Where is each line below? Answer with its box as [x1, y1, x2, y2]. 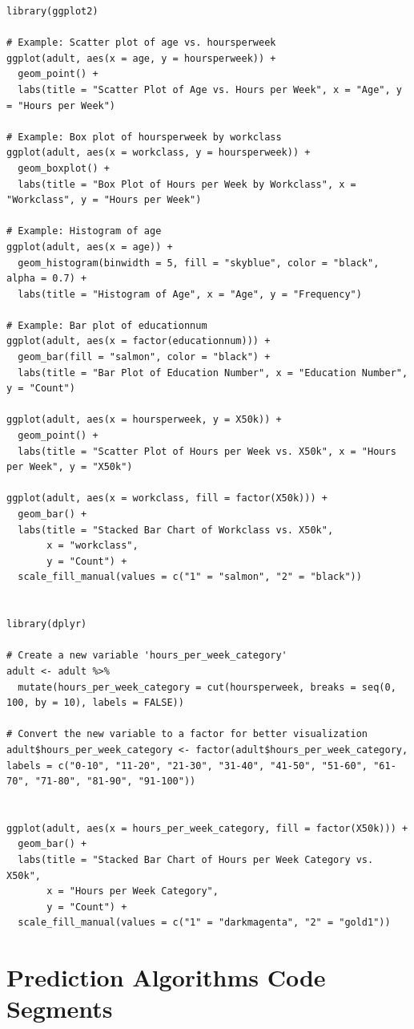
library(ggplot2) [6, 6, 98, 17]
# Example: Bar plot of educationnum [6, 319, 207, 331]
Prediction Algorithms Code [6, 961, 326, 994]
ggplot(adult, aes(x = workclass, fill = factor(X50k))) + [6, 492, 328, 504]
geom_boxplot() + [18, 162, 110, 174]
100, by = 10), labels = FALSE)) [6, 697, 184, 709]
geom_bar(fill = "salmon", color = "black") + [18, 351, 271, 363]
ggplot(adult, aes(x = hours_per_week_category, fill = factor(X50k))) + [6, 822, 408, 834]
